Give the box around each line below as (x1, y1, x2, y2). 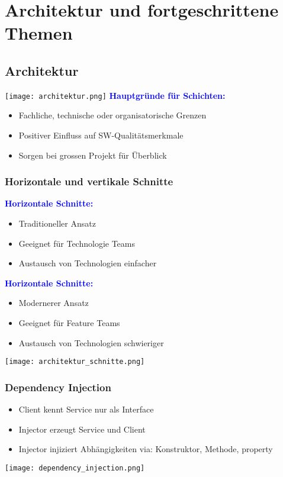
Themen (5, 21, 73, 45)
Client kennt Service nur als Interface (18, 403, 154, 415)
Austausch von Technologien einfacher (18, 257, 157, 269)
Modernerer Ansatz (18, 296, 89, 309)
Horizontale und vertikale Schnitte (5, 174, 173, 189)
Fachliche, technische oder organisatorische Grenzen (18, 109, 207, 121)
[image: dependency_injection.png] (5, 463, 145, 472)
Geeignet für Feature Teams (18, 316, 120, 328)
